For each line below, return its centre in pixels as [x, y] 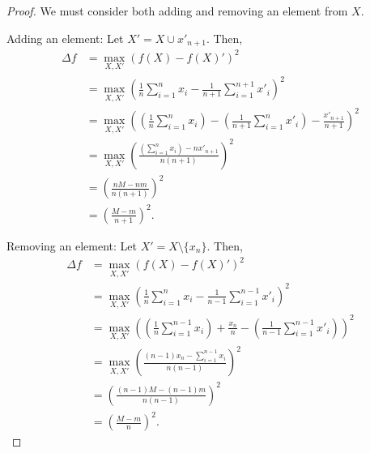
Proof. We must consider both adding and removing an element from [177, 11]
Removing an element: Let [72, 245]
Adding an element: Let [65, 38]
